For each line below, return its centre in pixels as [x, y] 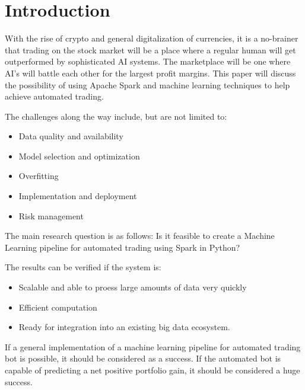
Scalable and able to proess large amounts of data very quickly [133, 287]
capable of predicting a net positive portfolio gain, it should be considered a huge [152, 370]
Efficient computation [58, 307]
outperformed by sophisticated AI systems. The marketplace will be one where [148, 61]
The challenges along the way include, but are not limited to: [116, 116]
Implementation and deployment [78, 196]
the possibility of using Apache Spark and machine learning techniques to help [147, 84]
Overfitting [39, 176]
